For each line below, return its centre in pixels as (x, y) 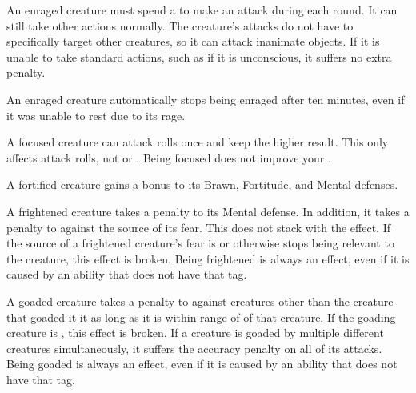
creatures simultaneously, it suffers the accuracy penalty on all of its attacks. (194, 348)
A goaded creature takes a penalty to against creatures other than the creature (200, 301)
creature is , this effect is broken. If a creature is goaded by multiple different (195, 333)
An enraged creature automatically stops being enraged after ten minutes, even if (206, 99)
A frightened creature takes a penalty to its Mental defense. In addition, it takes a (208, 211)
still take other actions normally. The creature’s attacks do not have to (180, 25)
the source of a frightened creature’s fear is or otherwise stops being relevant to (200, 243)
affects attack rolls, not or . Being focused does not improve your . (169, 157)
